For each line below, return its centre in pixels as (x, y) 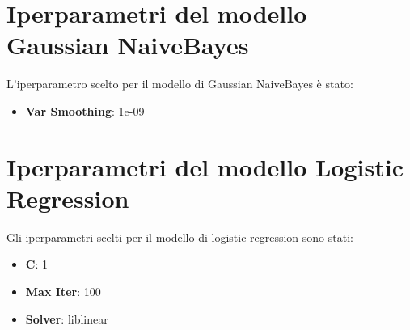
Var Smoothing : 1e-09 (85, 110)
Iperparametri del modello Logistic (205, 166)
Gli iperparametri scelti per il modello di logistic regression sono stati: (180, 237)
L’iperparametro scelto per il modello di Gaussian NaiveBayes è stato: (180, 84)
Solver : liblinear (67, 318)
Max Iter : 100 (63, 291)
